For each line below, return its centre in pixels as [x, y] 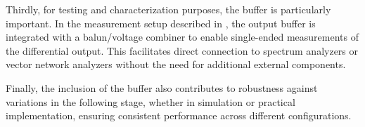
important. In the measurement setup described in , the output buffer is [161, 23]
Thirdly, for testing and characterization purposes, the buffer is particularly [168, 9]
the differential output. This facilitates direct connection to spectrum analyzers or [182, 50]
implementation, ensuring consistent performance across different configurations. [179, 115]
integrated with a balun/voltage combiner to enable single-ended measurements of [182, 37]
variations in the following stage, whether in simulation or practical [151, 101]
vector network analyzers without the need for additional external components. [176, 64]
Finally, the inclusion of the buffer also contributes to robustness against [162, 87]
